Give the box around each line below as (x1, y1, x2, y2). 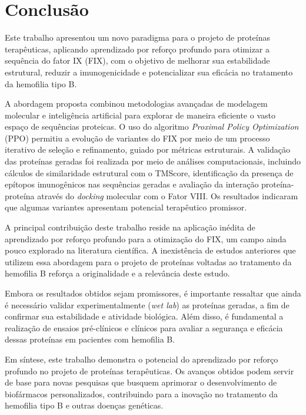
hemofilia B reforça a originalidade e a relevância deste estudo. (5, 267, 230, 279)
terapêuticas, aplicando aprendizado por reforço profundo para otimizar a (5, 42, 270, 55)
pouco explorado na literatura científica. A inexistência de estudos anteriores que (5, 244, 296, 256)
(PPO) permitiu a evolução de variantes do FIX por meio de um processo (5, 131, 270, 144)
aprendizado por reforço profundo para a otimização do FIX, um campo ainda (5, 232, 287, 245)
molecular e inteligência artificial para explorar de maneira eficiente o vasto (5, 108, 275, 121)
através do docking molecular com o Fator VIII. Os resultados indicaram (37, 189, 298, 202)
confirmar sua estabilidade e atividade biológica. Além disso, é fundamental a (5, 310, 284, 322)
